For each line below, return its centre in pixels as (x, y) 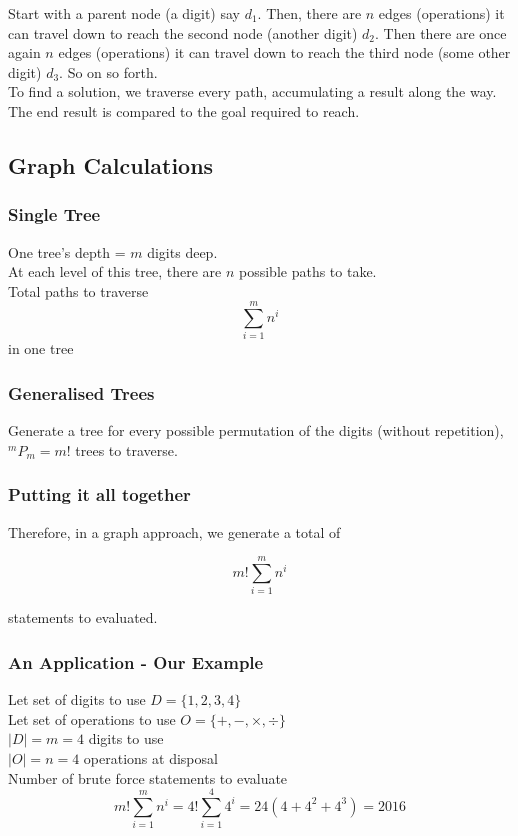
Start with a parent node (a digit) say (124, 13)
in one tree (41, 348)
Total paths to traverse (78, 290)
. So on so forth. (108, 71)
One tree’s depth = (67, 251)
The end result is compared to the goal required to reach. (184, 110)
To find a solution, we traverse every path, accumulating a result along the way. (252, 91)
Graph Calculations (111, 164)
